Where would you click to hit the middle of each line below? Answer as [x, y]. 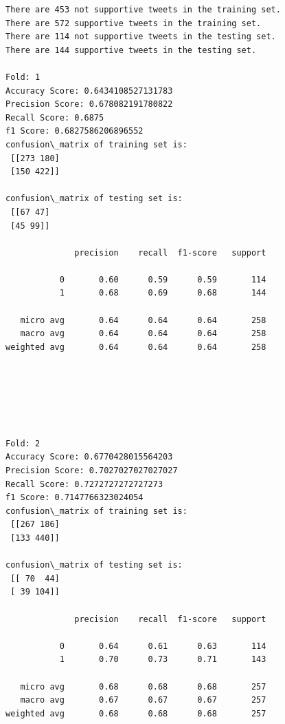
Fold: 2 [23, 443]
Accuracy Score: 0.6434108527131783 [89, 91]
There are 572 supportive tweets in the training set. [134, 23]
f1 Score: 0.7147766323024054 [75, 498]
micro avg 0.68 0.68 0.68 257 [143, 686]
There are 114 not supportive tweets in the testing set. [141, 37]
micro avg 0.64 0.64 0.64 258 [143, 320]
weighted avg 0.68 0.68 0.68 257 [136, 713]
